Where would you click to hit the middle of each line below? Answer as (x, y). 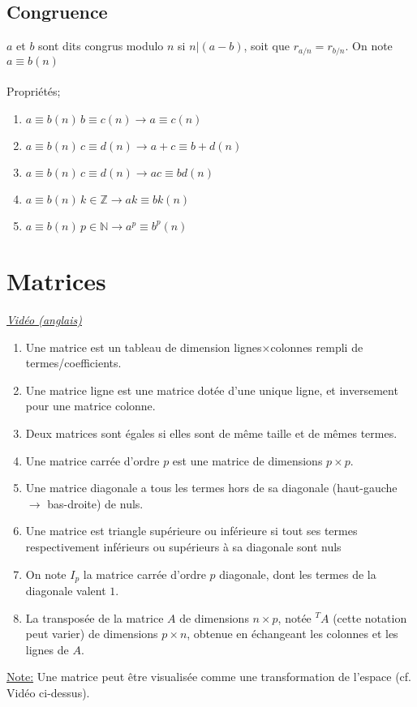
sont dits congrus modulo (101, 46)
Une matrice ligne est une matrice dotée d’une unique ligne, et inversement (212, 390)
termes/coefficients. (73, 363)
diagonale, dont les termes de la (298, 574)
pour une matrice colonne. (90, 406)
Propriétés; (34, 91)
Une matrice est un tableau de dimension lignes (144, 347)
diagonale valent (66, 590)
